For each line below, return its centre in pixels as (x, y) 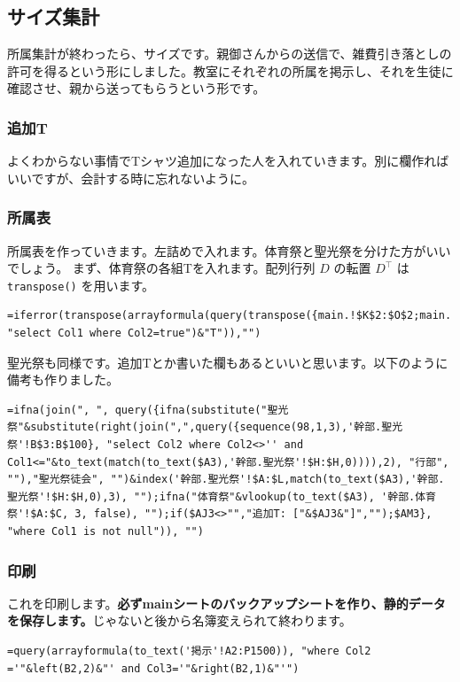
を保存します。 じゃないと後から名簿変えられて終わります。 (179, 620)
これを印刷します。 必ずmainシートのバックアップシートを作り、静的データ (226, 603)
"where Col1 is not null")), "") (105, 531)
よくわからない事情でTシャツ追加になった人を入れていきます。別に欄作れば (228, 161)
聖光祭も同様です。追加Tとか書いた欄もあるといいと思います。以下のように (228, 362)
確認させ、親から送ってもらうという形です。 (136, 88)
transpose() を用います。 (81, 285)
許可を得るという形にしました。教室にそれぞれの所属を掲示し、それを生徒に (230, 70)
